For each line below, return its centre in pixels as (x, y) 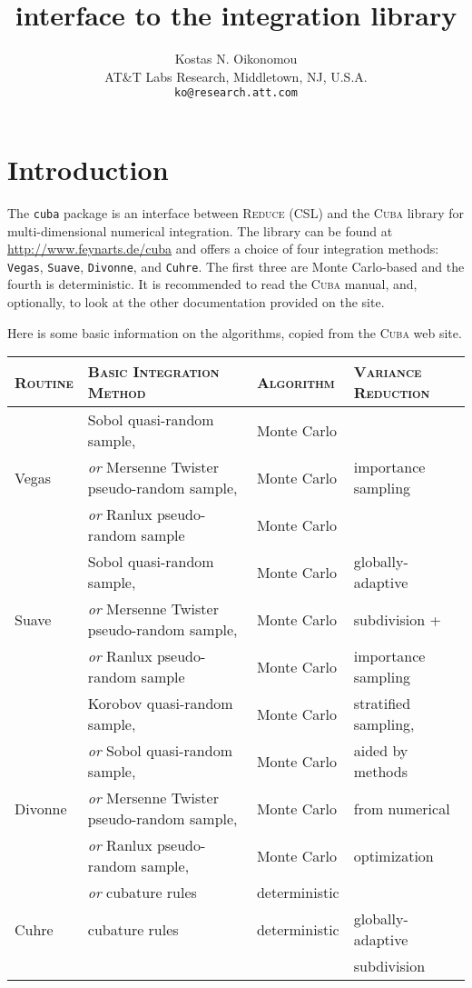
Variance (388, 372)
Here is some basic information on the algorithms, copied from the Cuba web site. (235, 332)
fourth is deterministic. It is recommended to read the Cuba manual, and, (212, 284)
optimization (393, 855)
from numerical (402, 808)
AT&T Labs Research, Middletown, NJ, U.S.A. (236, 76)
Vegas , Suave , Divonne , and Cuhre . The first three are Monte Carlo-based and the (236, 266)
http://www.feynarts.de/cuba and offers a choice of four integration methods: (223, 249)
